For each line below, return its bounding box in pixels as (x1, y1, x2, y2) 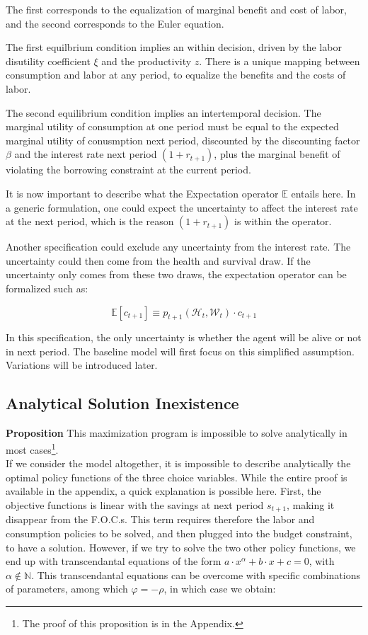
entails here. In (291, 185, 356, 200)
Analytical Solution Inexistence (6, 392, 239, 414)
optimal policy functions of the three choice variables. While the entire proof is (6, 469, 347, 484)
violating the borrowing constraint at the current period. (6, 162, 251, 177)
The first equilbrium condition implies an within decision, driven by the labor (6, 40, 342, 55)
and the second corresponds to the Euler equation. (6, 16, 224, 30)
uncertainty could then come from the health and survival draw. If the (6, 253, 311, 268)
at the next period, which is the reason (6, 214, 174, 229)
